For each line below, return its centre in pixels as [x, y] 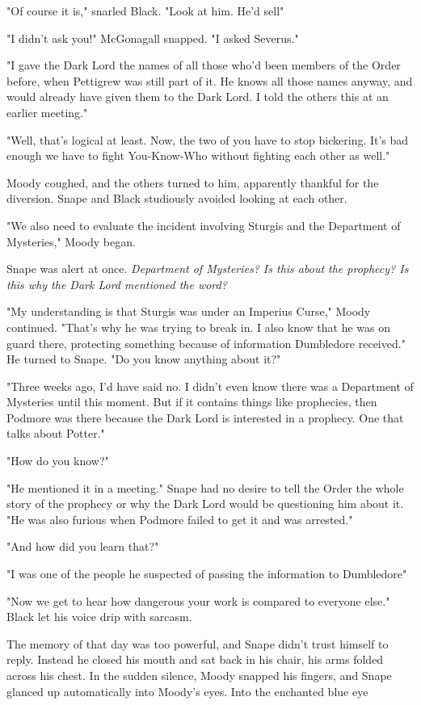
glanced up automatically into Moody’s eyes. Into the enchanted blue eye [187, 691]
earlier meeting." [47, 112]
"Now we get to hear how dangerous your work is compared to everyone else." [198, 600]
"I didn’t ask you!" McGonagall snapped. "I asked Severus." [153, 38]
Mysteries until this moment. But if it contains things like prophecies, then [192, 402]
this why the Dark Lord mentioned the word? [117, 284]
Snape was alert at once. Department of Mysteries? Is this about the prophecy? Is [208, 269]
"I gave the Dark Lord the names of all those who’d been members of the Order [204, 65]
